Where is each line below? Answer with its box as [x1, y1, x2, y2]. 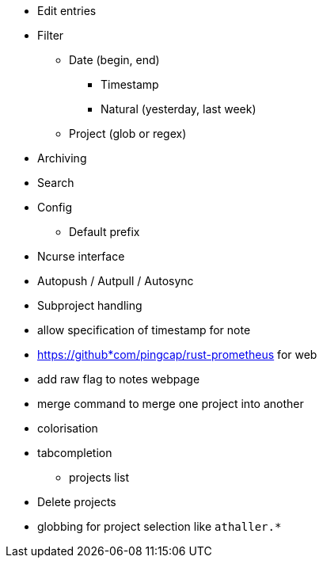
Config [37, 200, 73, 214]
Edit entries [37, 4, 97, 17]
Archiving [37, 151, 87, 165]
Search [37, 176, 74, 189]
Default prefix [69, 225, 140, 238]
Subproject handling [37, 299, 142, 312]
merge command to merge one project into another [37, 397, 304, 410]
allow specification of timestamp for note [37, 323, 251, 337]
